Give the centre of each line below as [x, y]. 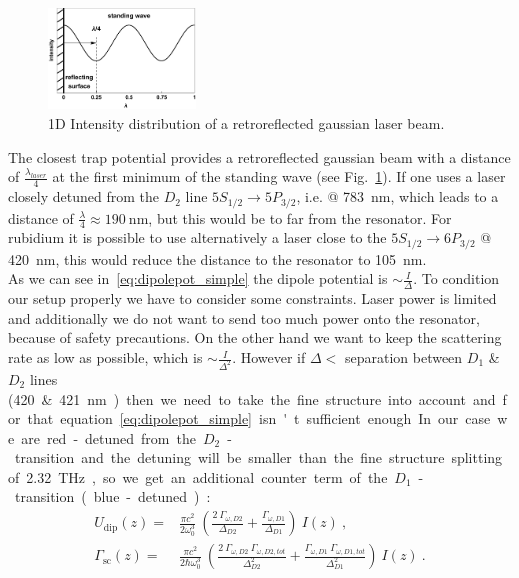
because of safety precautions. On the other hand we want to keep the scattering [255, 337]
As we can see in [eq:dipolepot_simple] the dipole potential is [198, 278]
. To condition [456, 278]
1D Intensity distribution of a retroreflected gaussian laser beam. [246, 123]
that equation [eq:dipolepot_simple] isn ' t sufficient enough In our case [259, 418]
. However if [269, 357]
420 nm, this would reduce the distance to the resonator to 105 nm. [217, 258]
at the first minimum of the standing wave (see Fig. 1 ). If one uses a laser [279, 176]
